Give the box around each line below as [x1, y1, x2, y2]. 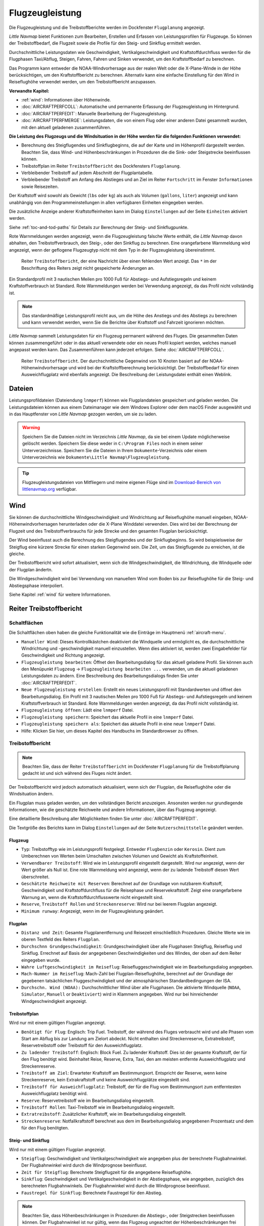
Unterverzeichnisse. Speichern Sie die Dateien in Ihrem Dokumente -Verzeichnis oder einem [22, 447, 207, 453]
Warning [22, 425, 40, 431]
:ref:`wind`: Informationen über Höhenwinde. [21, 97, 111, 103]
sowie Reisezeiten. [21, 183, 59, 189]
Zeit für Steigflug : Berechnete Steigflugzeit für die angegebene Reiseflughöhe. [21, 1169, 193, 1175]
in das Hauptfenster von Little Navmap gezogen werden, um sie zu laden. [9, 411, 157, 417]
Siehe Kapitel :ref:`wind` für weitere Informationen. [9, 591, 111, 597]
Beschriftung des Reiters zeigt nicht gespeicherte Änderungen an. [21, 265, 154, 271]
